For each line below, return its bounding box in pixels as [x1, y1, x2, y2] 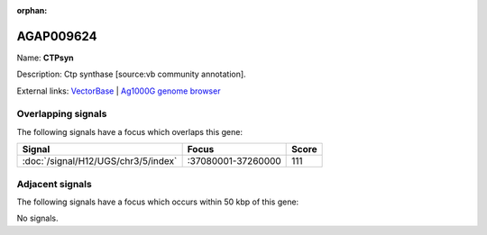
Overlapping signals [16, 108, 107, 121]
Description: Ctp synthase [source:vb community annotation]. [16, 68, 247, 80]
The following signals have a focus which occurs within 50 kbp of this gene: [16, 196, 299, 207]
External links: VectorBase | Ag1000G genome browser [16, 86, 221, 96]
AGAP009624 [16, 28, 97, 44]
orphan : [16, 5, 48, 15]
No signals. [16, 212, 59, 224]
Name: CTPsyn [16, 52, 74, 63]
